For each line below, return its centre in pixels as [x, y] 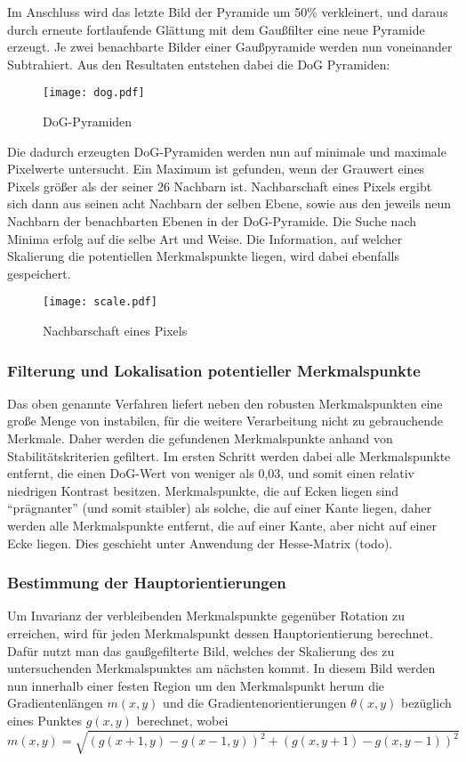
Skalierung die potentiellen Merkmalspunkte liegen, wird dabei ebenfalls [203, 256]
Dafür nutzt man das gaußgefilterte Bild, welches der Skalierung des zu [201, 650]
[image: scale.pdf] [100, 302]
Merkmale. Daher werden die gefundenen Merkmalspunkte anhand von [200, 438]
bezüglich [426, 703]
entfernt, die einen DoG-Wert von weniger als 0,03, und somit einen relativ [211, 473]
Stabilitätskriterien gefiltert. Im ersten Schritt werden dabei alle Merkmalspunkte [229, 455]
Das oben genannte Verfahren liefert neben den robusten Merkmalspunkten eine [225, 403]
